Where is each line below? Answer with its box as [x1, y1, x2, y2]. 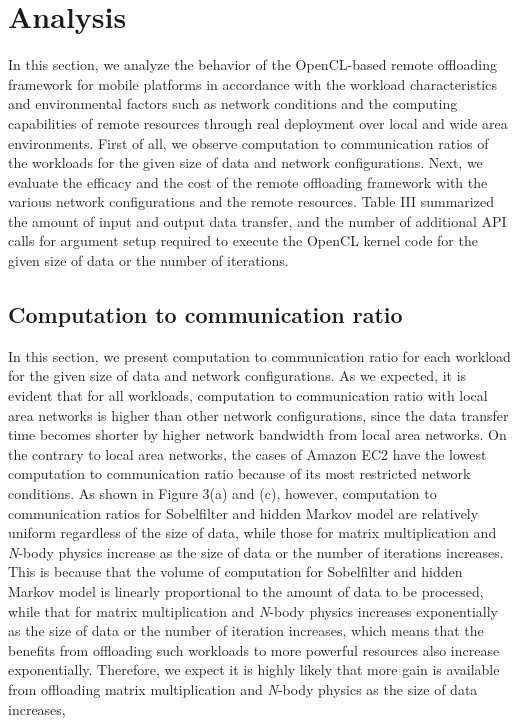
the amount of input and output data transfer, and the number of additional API [8, 210, 507, 231]
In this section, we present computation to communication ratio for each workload [8, 345, 511, 366]
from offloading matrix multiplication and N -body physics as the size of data [8, 678, 478, 699]
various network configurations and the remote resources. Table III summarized [8, 191, 494, 212]
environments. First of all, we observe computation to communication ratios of [8, 132, 489, 153]
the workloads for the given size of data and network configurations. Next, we [8, 152, 483, 173]
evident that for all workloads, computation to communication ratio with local [8, 385, 488, 406]
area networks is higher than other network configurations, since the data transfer [8, 404, 509, 425]
